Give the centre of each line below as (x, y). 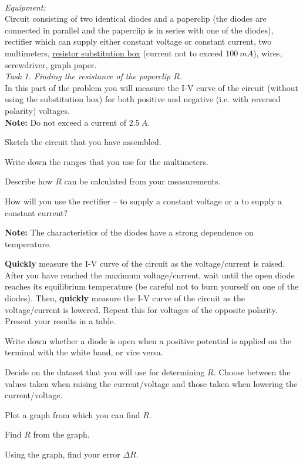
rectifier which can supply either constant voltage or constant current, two (138, 41)
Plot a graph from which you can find (73, 414)
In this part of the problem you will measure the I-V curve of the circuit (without (152, 87)
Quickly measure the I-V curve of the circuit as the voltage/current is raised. (145, 263)
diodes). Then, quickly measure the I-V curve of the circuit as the (125, 298)
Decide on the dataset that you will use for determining (105, 372)
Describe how (29, 181)
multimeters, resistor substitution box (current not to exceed (114, 53)
